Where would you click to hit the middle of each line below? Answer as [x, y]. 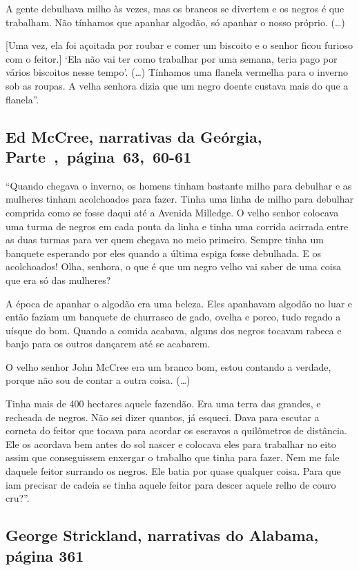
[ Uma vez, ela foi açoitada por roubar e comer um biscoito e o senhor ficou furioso [179, 45]
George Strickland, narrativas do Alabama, [162, 535]
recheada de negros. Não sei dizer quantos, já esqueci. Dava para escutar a [163, 417]
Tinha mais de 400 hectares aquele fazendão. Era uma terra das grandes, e [163, 404]
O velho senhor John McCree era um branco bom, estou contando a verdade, [168, 366]
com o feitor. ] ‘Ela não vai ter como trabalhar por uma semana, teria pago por [172, 58]
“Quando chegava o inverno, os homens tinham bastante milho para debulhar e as [179, 185]
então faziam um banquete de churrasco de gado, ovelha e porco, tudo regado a [173, 317]
